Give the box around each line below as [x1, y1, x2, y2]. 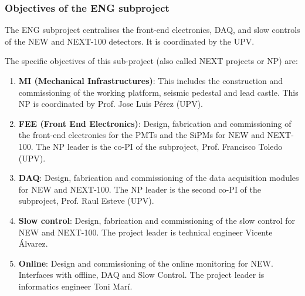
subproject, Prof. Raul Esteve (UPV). [18, 194, 154, 207]
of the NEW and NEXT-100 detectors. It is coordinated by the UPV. [5, 35, 255, 47]
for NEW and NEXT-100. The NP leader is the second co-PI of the [18, 183, 262, 195]
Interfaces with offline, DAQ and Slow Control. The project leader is [18, 268, 265, 281]
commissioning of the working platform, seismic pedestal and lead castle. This [18, 86, 299, 98]
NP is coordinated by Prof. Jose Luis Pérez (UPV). [18, 97, 203, 110]
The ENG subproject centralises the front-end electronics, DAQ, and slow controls [5, 23, 300, 36]
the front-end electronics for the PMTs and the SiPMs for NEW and [18, 129, 265, 141]
